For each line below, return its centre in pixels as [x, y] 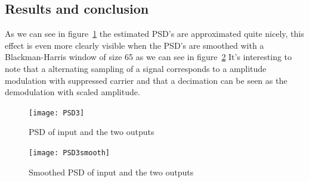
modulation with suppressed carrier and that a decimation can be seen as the [146, 80]
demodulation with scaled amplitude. [72, 92]
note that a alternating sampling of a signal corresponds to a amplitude [136, 68]
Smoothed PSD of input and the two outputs [111, 172]
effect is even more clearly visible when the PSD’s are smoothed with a [135, 45]
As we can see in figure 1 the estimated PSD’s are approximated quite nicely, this [154, 34]
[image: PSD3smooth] [69, 153]
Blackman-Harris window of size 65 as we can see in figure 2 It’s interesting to [149, 57]
